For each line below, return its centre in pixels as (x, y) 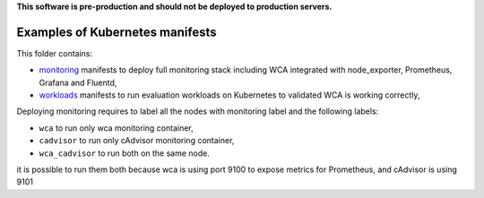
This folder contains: (55, 53)
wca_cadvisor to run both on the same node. (124, 153)
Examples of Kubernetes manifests (117, 32)
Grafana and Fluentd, (78, 82)
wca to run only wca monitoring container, (117, 128)
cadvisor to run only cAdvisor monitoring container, (137, 141)
